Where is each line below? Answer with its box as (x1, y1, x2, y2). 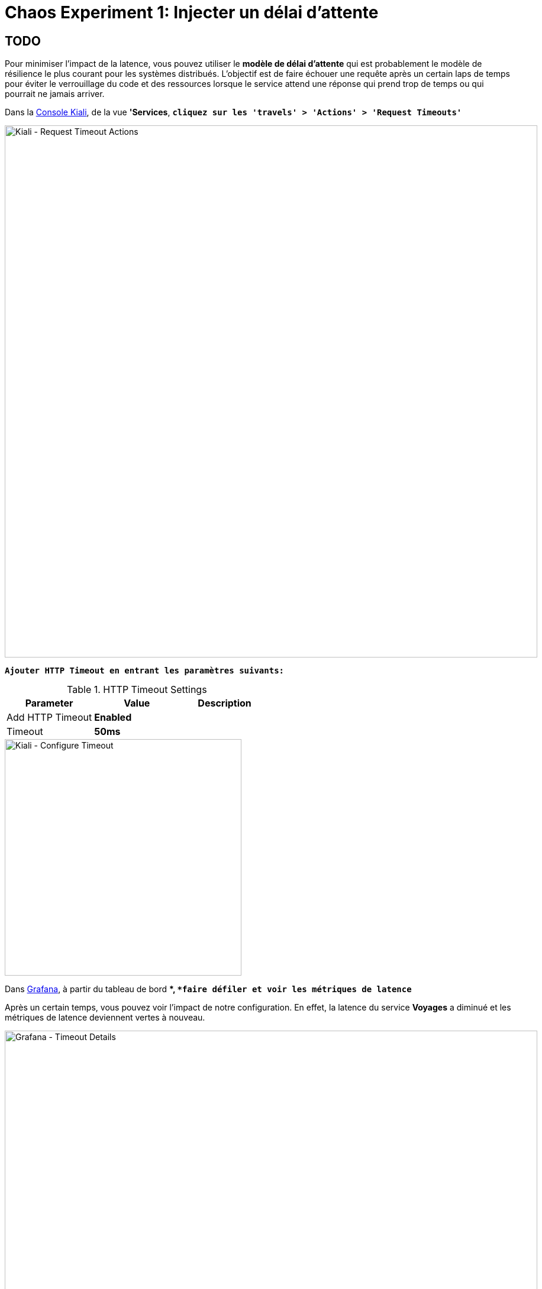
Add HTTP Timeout (7, 711, 92, 724)
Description (198, 697, 251, 710)
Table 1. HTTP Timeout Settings (67, 684, 207, 696)
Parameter (25, 697, 73, 710)
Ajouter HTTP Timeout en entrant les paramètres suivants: (5, 666, 285, 676)
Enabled (94, 711, 132, 724)
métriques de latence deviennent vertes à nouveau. (5, 1012, 205, 1023)
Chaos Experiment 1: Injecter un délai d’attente (5, 2, 379, 22)
